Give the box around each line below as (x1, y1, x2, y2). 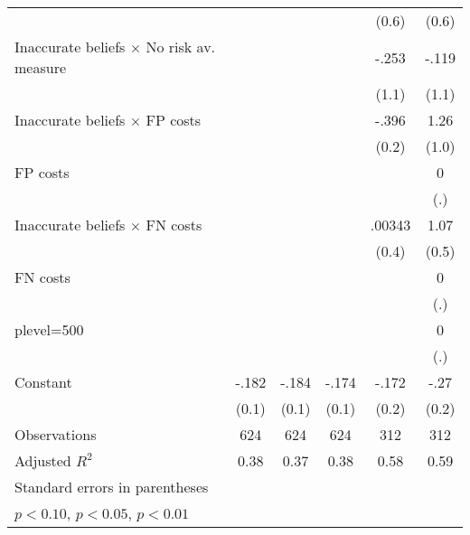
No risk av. (146, 36, 216, 57)
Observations (14, 424, 97, 445)
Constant (14, 371, 72, 392)
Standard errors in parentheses (14, 476, 209, 497)
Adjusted (14, 450, 71, 471)
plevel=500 (14, 319, 84, 340)
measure (14, 57, 67, 78)
